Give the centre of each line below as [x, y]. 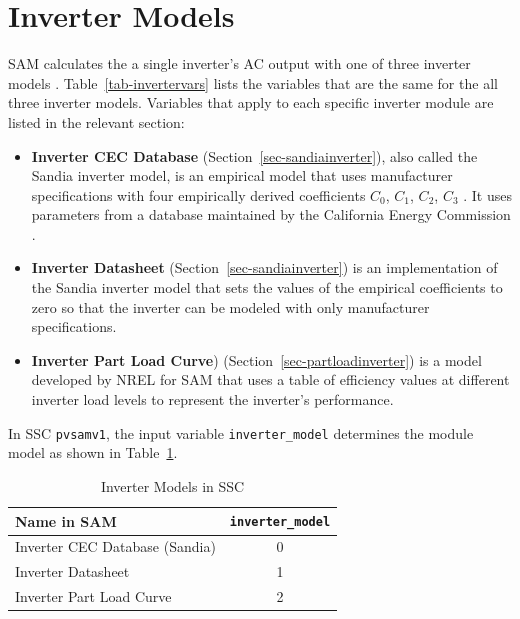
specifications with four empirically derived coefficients [198, 194]
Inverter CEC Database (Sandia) [115, 546]
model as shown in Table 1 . [93, 452]
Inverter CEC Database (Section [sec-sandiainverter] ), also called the [254, 155]
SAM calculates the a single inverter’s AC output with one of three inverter [239, 63]
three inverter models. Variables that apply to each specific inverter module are [251, 102]
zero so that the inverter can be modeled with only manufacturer [230, 306]
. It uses [487, 194]
